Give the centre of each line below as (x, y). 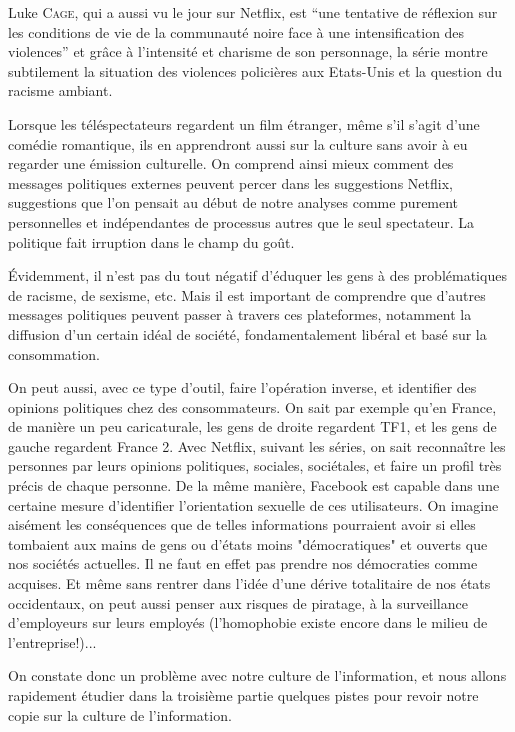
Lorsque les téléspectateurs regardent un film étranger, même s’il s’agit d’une (244, 123)
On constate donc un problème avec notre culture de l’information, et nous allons (257, 675)
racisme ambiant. (60, 90)
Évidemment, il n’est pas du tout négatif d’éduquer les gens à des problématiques (257, 275)
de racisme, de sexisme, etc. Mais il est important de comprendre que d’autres (247, 294)
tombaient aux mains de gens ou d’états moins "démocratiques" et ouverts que (248, 543)
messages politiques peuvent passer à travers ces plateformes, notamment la (240, 314)
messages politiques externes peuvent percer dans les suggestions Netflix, (230, 182)
